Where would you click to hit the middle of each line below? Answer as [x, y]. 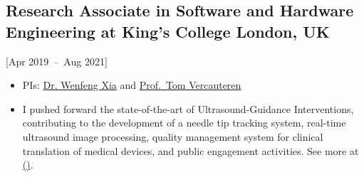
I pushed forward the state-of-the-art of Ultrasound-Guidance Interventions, [188, 108]
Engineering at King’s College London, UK [168, 31]
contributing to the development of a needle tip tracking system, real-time [184, 123]
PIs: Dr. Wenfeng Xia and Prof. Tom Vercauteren [132, 85]
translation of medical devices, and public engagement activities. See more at [191, 150]
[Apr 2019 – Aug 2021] [57, 61]
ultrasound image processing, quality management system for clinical [173, 136]
